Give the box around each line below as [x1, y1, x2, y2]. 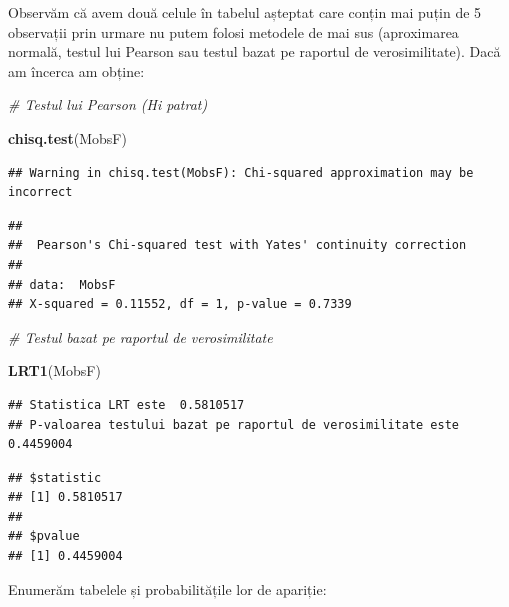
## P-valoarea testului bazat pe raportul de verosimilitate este [8, 417, 460, 432]
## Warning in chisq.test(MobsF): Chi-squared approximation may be [8, 165, 474, 180]
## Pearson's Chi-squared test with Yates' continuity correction [8, 238, 467, 253]
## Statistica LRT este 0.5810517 [8, 397, 245, 412]
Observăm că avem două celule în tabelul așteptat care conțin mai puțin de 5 [8, 2, 482, 22]
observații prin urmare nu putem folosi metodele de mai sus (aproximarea [8, 21, 459, 42]
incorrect [8, 185, 73, 200]
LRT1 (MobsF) [8, 360, 101, 381]
